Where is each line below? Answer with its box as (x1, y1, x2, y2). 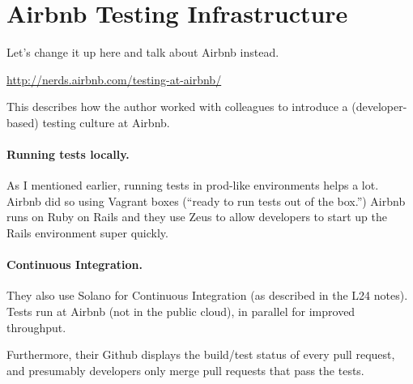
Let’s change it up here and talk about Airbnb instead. (6, 44, 279, 61)
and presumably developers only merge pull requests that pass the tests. (6, 361, 364, 378)
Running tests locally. (6, 146, 130, 163)
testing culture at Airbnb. (42, 113, 170, 130)
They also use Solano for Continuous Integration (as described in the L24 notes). (6, 287, 408, 304)
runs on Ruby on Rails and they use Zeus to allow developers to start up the (6, 208, 387, 225)
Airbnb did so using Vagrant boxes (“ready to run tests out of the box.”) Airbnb (6, 192, 406, 209)
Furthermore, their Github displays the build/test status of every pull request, (6, 346, 395, 363)
